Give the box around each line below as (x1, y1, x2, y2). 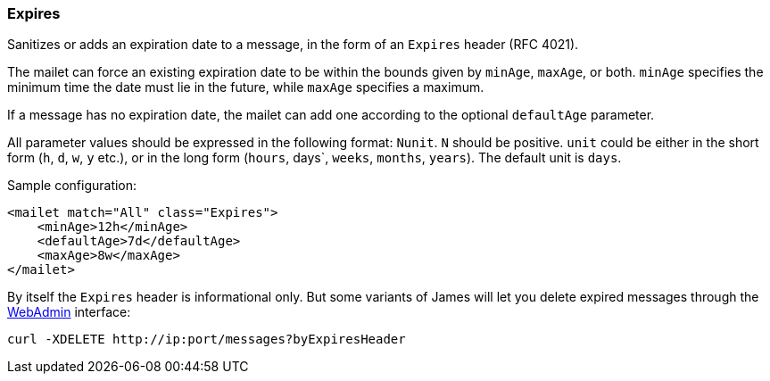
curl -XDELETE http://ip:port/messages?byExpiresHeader (7, 332, 406, 347)
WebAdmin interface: (7, 304, 131, 320)
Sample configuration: (7, 178, 137, 194)
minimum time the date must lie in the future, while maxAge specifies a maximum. (7, 79, 484, 95)
